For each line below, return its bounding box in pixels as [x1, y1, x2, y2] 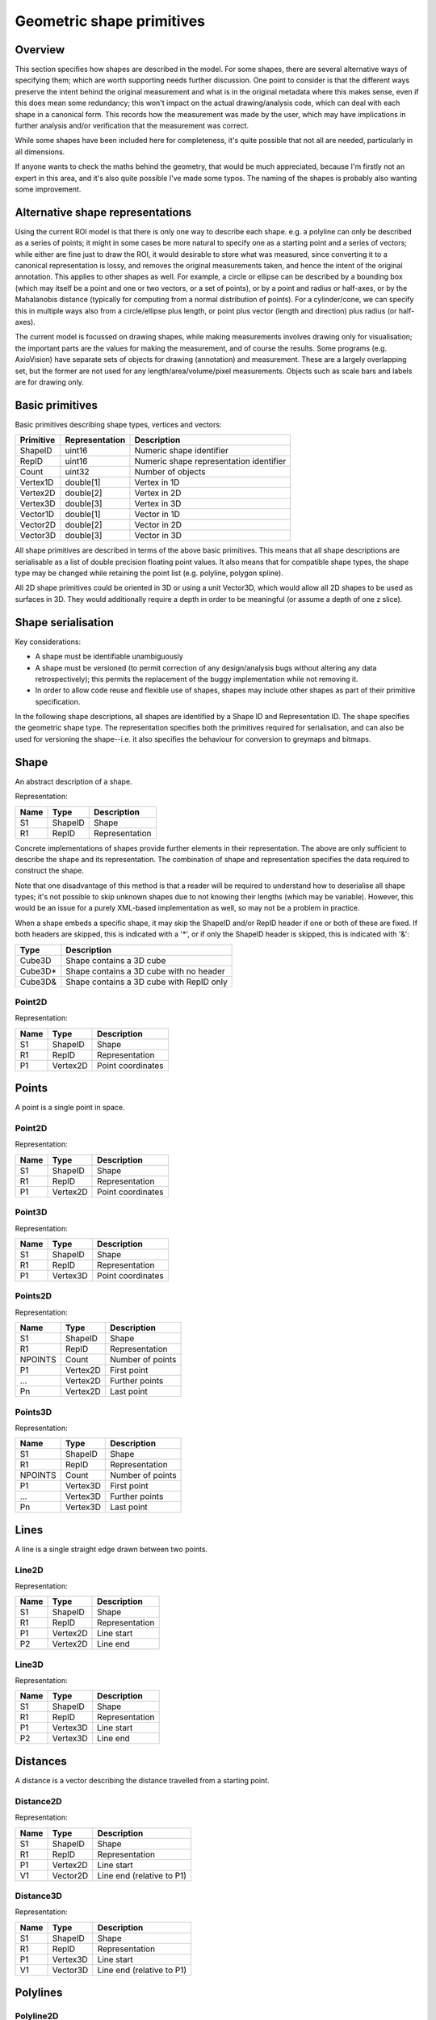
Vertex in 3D [134, 498, 182, 509]
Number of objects [134, 466, 206, 478]
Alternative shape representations [15, 205, 192, 219]
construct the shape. [15, 865, 84, 876]
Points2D [15, 1290, 52, 1302]
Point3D [15, 1206, 48, 1218]
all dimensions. [15, 146, 65, 157]
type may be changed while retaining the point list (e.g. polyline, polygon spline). [15, 568, 284, 578]
